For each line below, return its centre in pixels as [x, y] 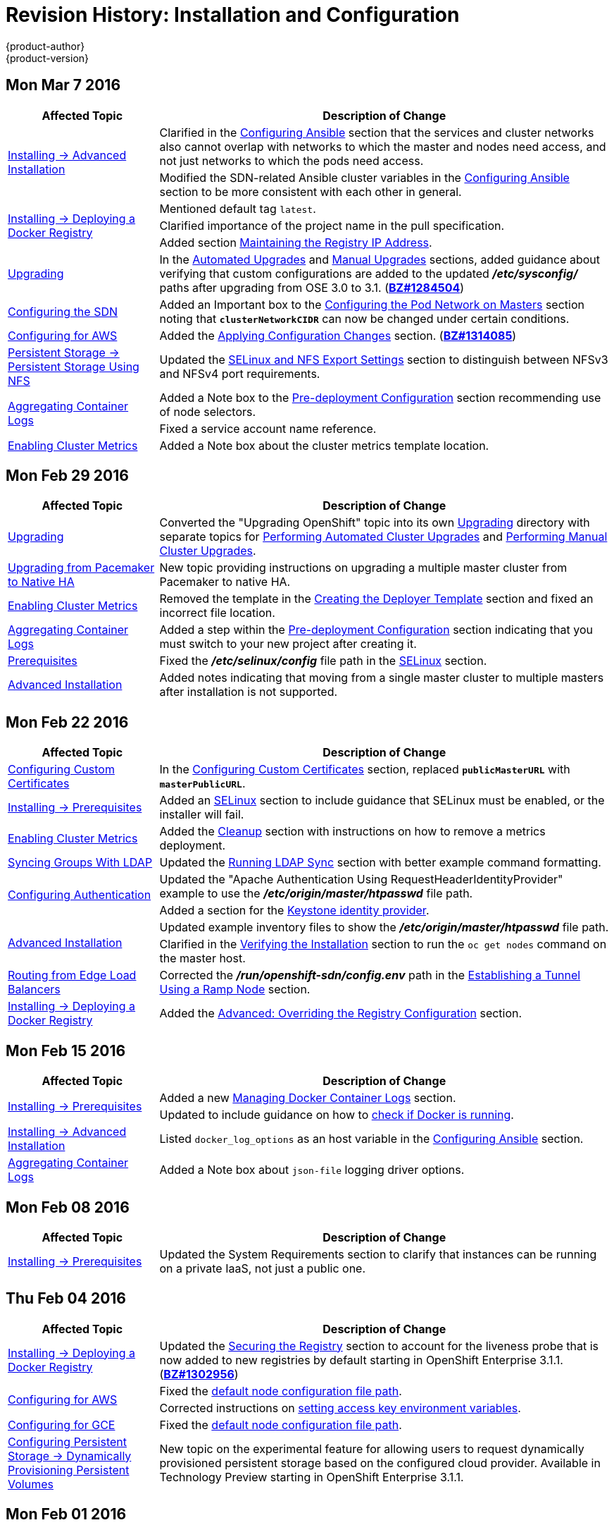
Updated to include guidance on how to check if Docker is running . [337, 1115]
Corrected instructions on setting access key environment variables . [340, 1408]
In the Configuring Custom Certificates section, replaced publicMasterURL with [365, 770]
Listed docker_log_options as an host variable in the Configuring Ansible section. [371, 1139]
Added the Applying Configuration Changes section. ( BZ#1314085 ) [338, 335]
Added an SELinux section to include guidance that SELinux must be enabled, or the [382, 801]
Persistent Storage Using [74, 366]
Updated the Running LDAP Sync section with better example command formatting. [380, 863]
